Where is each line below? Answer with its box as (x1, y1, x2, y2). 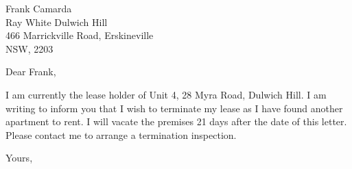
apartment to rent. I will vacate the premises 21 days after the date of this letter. (5, 114, 347, 129)
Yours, (5, 151, 33, 165)
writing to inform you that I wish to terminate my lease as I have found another (5, 101, 343, 115)
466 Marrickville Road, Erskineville (5, 28, 154, 42)
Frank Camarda (5, 1, 72, 15)
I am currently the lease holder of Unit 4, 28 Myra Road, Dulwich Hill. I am (5, 87, 327, 101)
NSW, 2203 (5, 41, 54, 55)
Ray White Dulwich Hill (5, 14, 108, 29)
